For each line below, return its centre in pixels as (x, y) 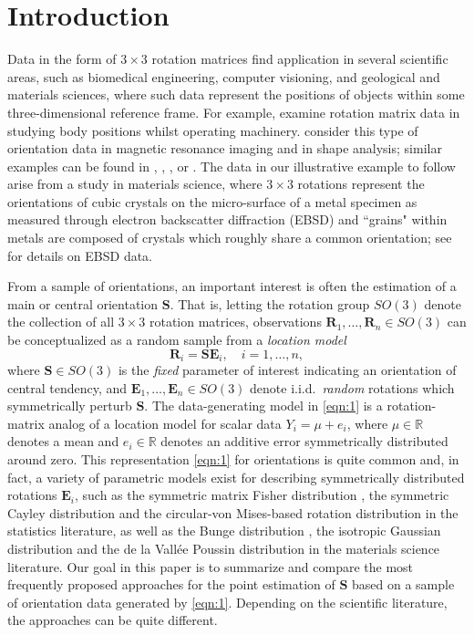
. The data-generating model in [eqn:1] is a (263, 406)
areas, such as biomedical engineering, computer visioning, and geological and (224, 76)
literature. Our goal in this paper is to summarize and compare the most (211, 566)
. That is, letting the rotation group (270, 303)
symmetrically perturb (70, 406)
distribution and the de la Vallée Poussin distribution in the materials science (224, 549)
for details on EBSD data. (80, 255)
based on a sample (403, 584)
